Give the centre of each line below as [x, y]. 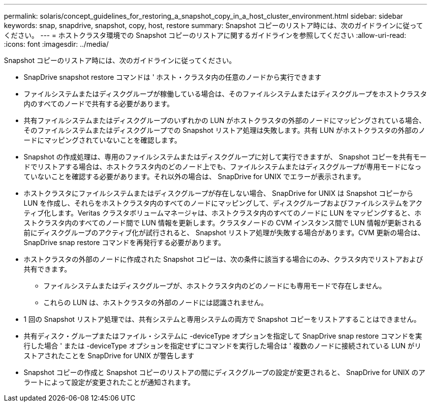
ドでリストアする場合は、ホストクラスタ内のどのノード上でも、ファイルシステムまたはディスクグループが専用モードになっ [223, 167]
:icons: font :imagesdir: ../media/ [56, 44]
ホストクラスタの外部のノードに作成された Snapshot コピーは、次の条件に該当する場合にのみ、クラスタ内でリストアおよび [223, 259]
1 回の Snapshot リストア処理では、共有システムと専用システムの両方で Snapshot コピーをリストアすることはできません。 [222, 319]
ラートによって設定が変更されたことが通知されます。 [109, 382]
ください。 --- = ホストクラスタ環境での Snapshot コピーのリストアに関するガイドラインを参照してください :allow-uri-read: [205, 35]
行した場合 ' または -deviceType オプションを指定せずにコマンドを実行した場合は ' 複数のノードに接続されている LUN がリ [223, 346]
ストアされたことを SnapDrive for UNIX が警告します [109, 356]
